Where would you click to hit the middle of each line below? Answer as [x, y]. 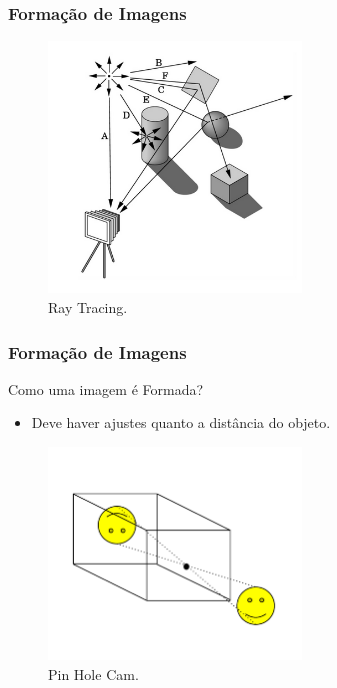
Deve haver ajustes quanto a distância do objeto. [181, 422]
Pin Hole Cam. [93, 673]
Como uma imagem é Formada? [106, 388]
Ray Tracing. [88, 306]
